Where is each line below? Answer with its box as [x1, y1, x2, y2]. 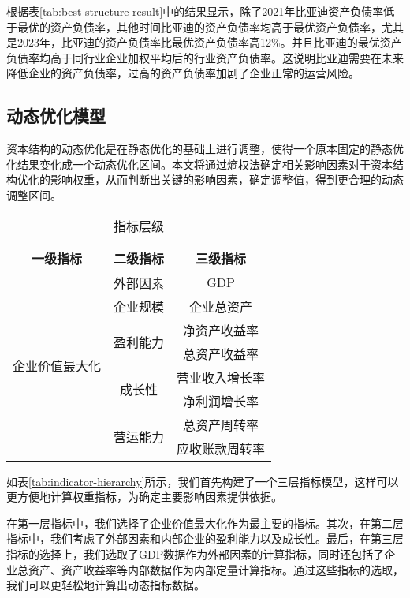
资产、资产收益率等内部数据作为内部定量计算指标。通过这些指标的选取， [28, 561, 404, 577]
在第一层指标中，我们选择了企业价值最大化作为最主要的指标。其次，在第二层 [6, 514, 404, 531]
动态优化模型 [6, 103, 106, 128]
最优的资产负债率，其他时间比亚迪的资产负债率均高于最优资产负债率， [17, 18, 382, 35]
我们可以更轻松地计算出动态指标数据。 [6, 577, 205, 593]
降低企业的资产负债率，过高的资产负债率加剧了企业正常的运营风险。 [6, 65, 360, 81]
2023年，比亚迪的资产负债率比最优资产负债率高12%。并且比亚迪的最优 [17, 34, 380, 50]
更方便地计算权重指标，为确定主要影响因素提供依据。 [6, 488, 282, 505]
